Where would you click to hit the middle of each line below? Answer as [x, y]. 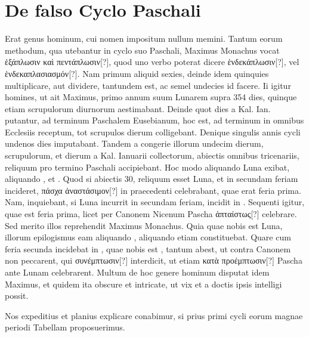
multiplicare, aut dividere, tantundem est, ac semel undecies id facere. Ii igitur [148, 85]
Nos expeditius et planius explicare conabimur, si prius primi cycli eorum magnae [154, 315]
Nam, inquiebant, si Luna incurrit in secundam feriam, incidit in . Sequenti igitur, [155, 202]
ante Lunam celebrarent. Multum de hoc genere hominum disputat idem [137, 272]
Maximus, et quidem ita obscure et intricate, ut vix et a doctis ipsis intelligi [143, 284]
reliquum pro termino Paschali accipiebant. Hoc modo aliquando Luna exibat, [147, 167]
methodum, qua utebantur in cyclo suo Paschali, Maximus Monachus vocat [142, 50]
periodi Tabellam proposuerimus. [65, 327]
